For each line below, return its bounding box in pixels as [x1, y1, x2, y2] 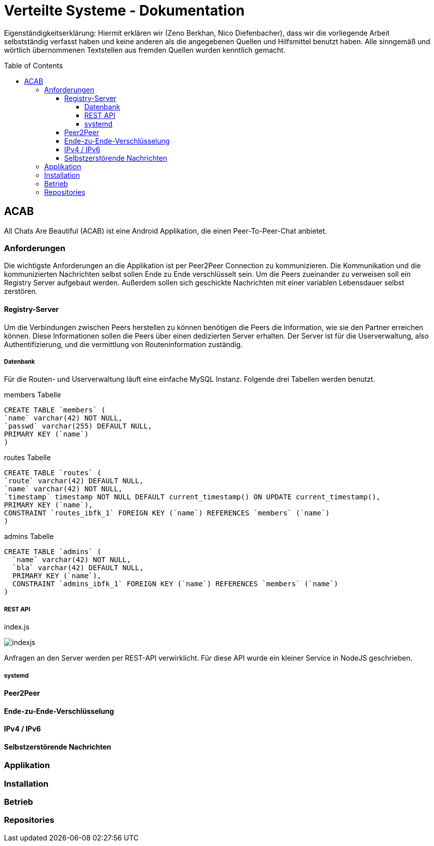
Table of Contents [4, 61, 63, 70]
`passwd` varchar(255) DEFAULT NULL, [4, 422, 153, 431]
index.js [4, 622, 30, 631]
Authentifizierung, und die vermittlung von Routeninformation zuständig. [4, 340, 243, 349]
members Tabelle [4, 390, 61, 399]
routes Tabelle [4, 453, 51, 462]
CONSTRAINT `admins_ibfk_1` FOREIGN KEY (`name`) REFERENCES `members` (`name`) [12, 580, 338, 588]
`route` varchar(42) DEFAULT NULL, [4, 477, 144, 485]
